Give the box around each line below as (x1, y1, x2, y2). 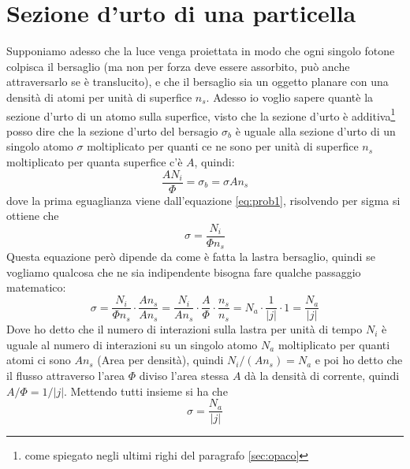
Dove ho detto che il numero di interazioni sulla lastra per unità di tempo (6, 321, 363, 337)
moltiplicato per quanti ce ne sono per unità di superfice (87, 138, 359, 154)
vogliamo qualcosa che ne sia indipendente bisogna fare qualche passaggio (6, 263, 361, 280)
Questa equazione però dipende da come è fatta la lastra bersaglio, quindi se (6, 248, 375, 265)
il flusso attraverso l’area (6, 367, 125, 383)
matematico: (6, 279, 66, 296)
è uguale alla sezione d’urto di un (235, 122, 396, 139)
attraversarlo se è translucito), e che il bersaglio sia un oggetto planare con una (6, 73, 389, 90)
